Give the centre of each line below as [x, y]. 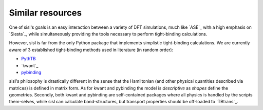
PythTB [28, 59]
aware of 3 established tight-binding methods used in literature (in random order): [91, 50]
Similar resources [46, 13]
